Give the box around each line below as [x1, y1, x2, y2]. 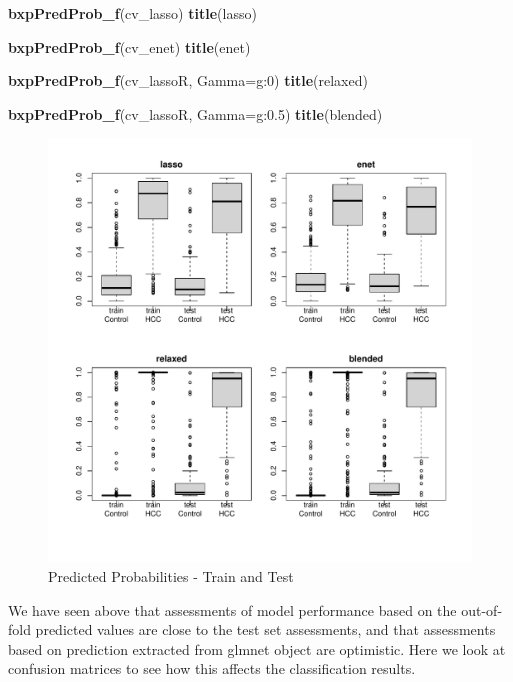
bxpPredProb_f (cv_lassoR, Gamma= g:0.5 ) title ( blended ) [8, 103, 383, 124]
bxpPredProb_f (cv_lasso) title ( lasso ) [8, 3, 257, 23]
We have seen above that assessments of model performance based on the [8, 599, 457, 620]
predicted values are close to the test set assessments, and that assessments [35, 619, 496, 640]
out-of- [461, 599, 503, 620]
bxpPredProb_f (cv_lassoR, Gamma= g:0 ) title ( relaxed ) [8, 70, 368, 91]
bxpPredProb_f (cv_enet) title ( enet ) [8, 36, 251, 57]
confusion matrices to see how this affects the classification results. [8, 658, 416, 679]
